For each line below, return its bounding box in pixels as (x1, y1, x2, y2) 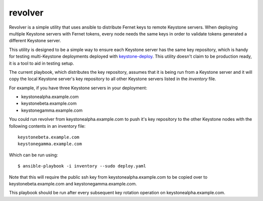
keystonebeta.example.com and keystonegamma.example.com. (9, 181, 137, 186)
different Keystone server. (9, 38, 61, 44)
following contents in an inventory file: (9, 123, 86, 129)
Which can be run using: (9, 152, 58, 158)
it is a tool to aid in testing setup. (9, 60, 74, 66)
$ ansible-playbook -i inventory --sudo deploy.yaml (18, 163, 146, 169)
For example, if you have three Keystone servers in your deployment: (9, 85, 148, 91)
